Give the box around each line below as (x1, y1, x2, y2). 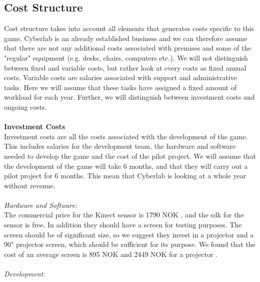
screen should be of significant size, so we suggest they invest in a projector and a (4, 229, 254, 239)
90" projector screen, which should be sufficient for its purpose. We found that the (4, 239, 255, 249)
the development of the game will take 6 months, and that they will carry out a (4, 160, 248, 171)
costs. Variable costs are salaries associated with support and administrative (4, 72, 237, 83)
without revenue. (4, 180, 55, 190)
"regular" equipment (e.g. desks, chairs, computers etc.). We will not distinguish (4, 52, 248, 63)
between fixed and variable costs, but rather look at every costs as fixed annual (4, 62, 246, 73)
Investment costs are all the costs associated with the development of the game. (4, 131, 248, 141)
